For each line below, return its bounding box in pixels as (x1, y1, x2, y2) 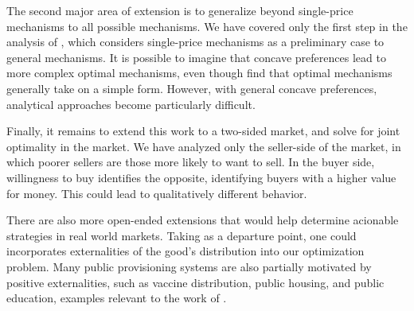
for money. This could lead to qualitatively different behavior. (6, 185, 307, 201)
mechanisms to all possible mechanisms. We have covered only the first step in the (6, 17, 408, 34)
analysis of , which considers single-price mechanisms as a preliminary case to (6, 33, 385, 50)
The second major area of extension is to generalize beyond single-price (6, 2, 353, 18)
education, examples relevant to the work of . (6, 290, 227, 306)
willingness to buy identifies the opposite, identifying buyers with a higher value (6, 169, 396, 185)
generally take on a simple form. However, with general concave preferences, (6, 80, 377, 96)
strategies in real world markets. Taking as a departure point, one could (6, 227, 357, 243)
